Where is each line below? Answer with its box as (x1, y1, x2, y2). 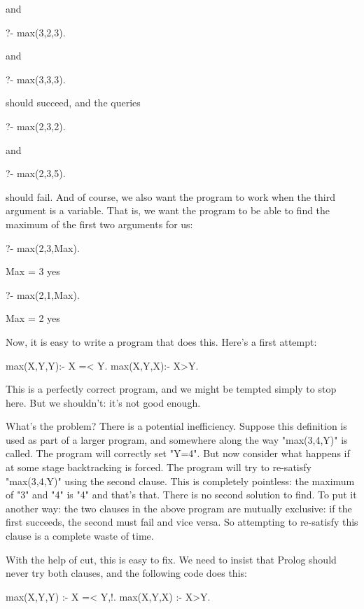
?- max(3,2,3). (6, 24, 66, 39)
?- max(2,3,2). (6, 118, 66, 133)
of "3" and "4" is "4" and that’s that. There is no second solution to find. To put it (6, 487, 357, 502)
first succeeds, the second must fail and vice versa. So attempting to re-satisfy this (6, 514, 358, 529)
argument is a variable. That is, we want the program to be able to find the (6, 203, 330, 218)
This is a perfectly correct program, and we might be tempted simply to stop (6, 381, 337, 396)
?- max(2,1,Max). (6, 287, 80, 302)
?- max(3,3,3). (6, 71, 66, 86)
